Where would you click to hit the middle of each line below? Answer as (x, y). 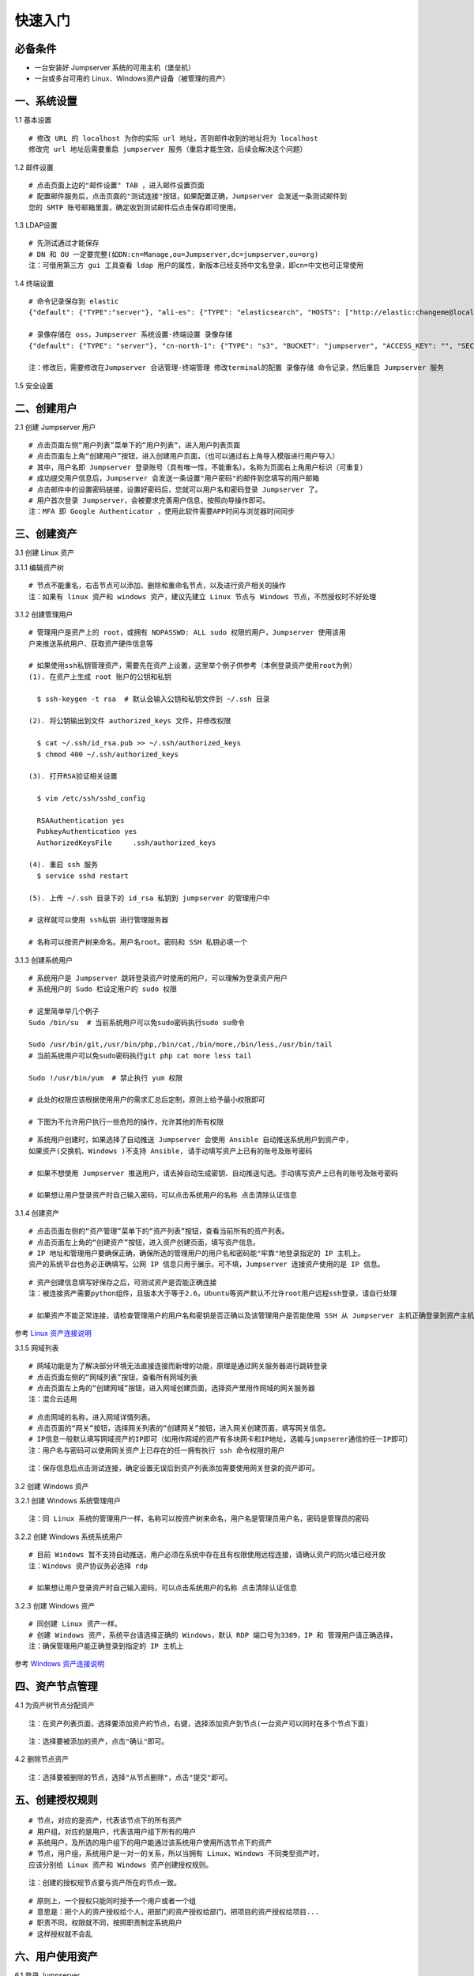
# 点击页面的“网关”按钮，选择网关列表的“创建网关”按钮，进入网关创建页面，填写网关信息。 (180, 1428)
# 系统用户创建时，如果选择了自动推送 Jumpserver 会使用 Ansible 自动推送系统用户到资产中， (191, 1140)
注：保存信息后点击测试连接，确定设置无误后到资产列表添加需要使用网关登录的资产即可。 (174, 1469)
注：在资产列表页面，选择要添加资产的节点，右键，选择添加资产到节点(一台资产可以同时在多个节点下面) (199, 1723)
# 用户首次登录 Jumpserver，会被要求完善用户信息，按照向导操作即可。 (149, 501)
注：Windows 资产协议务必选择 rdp (88, 1566)
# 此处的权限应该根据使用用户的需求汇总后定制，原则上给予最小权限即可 (147, 1100)
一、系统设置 (46, 102)
